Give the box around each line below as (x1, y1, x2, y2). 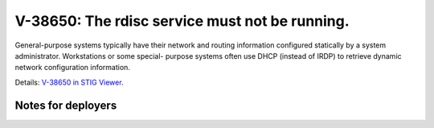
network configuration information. (14, 63, 130, 72)
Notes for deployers (14, 98, 117, 112)
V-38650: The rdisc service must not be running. (14, 12, 350, 30)
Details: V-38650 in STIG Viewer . (14, 77, 124, 87)
